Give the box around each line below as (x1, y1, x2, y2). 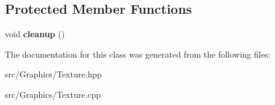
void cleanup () (5, 28, 65, 40)
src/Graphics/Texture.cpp (5, 88, 101, 100)
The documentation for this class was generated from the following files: (5, 47, 271, 60)
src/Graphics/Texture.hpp (5, 68, 102, 80)
